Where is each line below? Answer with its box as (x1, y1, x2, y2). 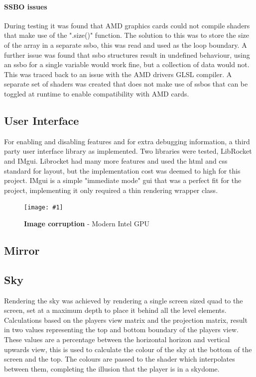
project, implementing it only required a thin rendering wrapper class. (4, 185, 218, 195)
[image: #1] (24, 204, 63, 211)
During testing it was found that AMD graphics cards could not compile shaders (4, 20, 250, 30)
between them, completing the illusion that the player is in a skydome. (4, 363, 220, 374)
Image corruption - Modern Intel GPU (24, 218, 150, 228)
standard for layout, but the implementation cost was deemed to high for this (4, 165, 241, 176)
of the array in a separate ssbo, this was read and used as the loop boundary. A (4, 39, 247, 50)
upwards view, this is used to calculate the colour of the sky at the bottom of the (4, 344, 252, 354)
